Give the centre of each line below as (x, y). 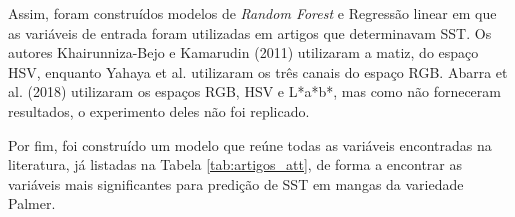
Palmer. (32, 203)
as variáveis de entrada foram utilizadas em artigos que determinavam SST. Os (250, 32)
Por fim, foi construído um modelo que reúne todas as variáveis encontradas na (250, 144)
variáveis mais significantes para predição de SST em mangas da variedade (236, 183)
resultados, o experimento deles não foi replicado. (159, 110)
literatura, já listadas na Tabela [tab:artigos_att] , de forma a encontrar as (235, 164)
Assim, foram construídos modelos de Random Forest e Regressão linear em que (252, 13)
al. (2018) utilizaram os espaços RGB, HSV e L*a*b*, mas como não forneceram (254, 91)
